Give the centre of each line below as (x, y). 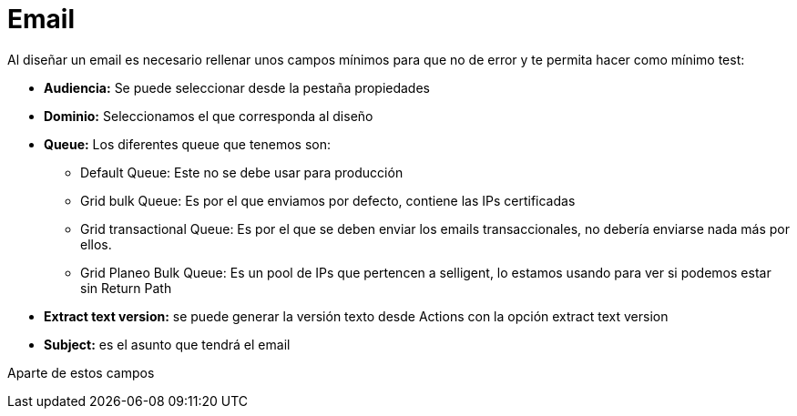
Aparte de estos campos (81, 372)
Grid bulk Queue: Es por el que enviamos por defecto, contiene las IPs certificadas (328, 200)
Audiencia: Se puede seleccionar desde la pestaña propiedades (237, 87)
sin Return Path (126, 288)
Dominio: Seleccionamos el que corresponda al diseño (209, 116)
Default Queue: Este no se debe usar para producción (242, 172)
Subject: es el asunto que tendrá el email (167, 344)
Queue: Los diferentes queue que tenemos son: (188, 144)
